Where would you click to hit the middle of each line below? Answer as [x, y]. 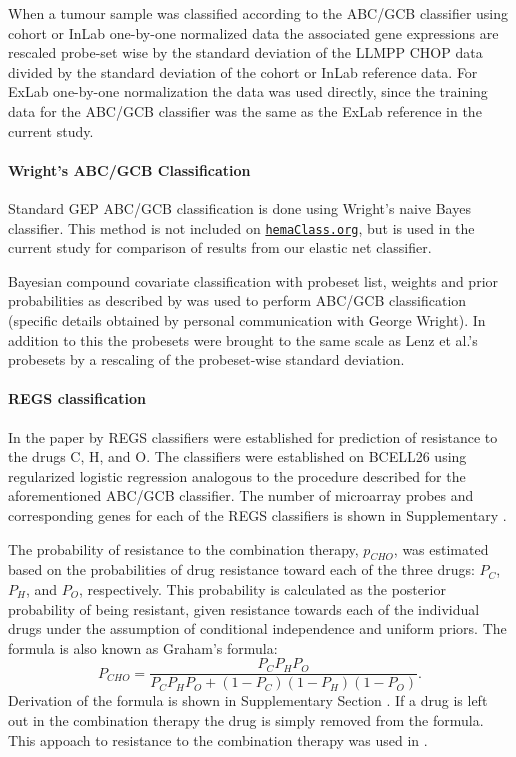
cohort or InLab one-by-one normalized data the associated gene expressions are [253, 32]
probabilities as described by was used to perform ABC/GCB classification [237, 300]
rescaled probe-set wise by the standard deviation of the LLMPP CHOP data [245, 52]
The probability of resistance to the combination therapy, [183, 548]
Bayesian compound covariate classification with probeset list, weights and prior [253, 280]
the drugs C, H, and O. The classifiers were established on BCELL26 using [237, 456]
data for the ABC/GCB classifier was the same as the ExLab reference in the [245, 110]
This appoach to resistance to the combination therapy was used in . [218, 739]
